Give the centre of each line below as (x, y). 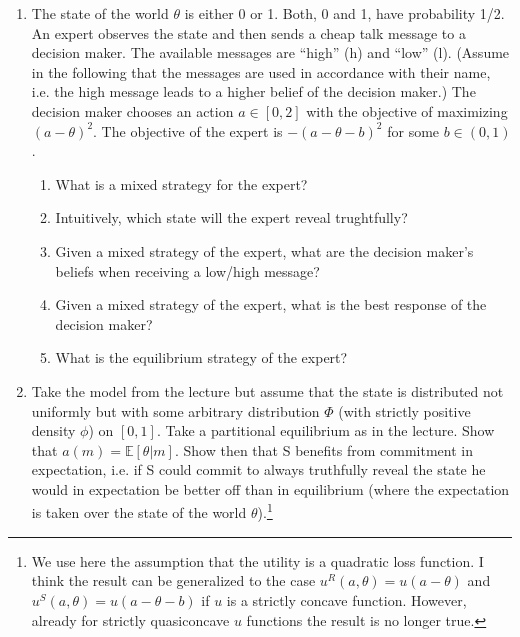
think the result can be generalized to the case (173, 580)
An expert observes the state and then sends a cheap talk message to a (248, 32)
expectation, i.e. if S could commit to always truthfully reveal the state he (258, 469)
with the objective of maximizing (407, 110)
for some (413, 130)
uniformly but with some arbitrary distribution (175, 410)
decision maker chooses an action (132, 110)
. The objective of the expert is (188, 130)
